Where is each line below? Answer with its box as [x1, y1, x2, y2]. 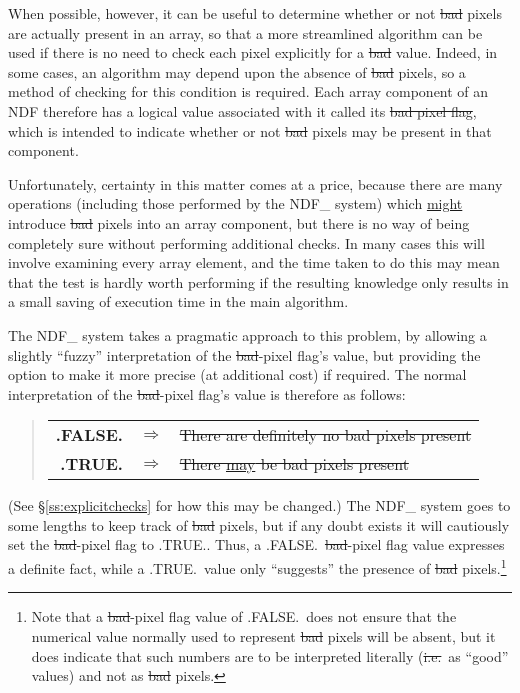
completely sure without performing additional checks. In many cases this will [8, 232, 485, 253]
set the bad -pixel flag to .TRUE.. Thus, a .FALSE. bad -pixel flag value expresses [8, 534, 505, 555]
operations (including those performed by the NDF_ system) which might [8, 193, 463, 214]
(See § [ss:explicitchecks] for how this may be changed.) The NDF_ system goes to [8, 495, 511, 516]
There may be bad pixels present [179, 452, 409, 476]
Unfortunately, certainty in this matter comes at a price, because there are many [8, 173, 503, 194]
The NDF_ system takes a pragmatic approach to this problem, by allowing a [8, 324, 487, 345]
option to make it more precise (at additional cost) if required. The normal [8, 364, 467, 385]
